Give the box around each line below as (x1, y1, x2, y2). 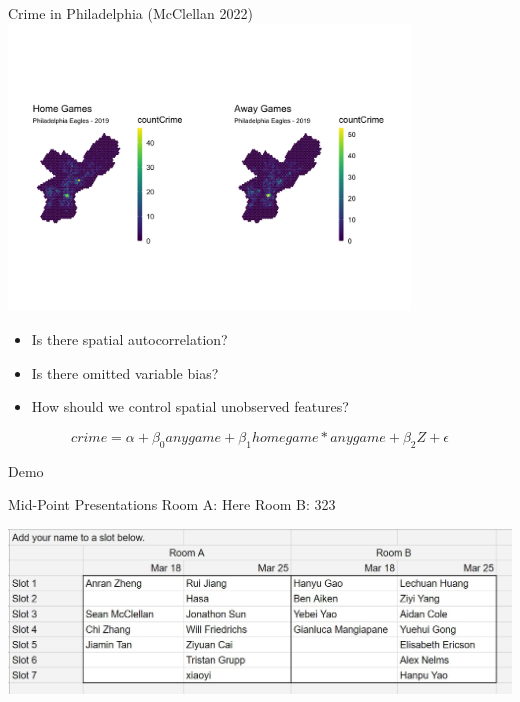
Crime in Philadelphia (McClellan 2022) (8, 3, 253, 23)
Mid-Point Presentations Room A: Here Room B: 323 (8, 494, 336, 515)
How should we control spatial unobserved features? (31, 396, 349, 417)
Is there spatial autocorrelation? (31, 329, 228, 349)
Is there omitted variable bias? (31, 362, 219, 383)
